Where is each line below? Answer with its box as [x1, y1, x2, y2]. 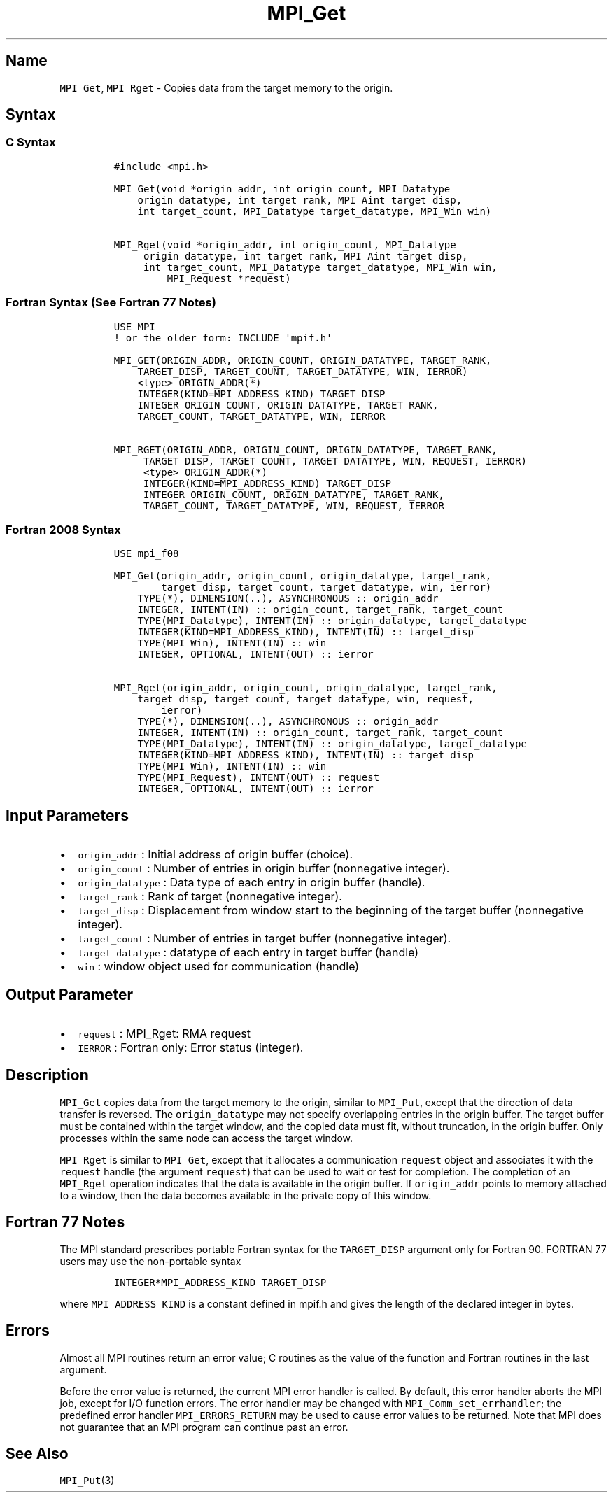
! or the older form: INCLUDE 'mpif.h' [113, 332, 332, 344]
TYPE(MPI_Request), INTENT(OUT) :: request [137, 772, 380, 784]
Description [6, 1066, 89, 1084]
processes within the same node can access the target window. [59, 1131, 353, 1144]
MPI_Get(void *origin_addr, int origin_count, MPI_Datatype [113, 183, 451, 195]
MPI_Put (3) [59, 1474, 115, 1487]
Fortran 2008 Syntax [6, 522, 121, 537]
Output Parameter [6, 985, 134, 1003]
